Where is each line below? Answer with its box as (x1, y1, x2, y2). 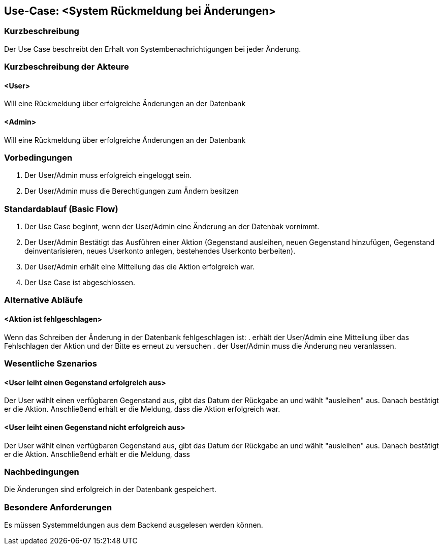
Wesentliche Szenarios (4, 358, 97, 369)
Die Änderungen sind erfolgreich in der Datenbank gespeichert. (4, 485, 216, 494)
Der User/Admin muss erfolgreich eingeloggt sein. (24, 171, 192, 180)
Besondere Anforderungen (4, 502, 112, 512)
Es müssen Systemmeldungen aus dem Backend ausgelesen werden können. (4, 521, 263, 530)
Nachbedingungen (4, 466, 79, 477)
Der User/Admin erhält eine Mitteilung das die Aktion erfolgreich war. (24, 262, 255, 271)
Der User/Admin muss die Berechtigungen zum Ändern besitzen (24, 187, 239, 196)
